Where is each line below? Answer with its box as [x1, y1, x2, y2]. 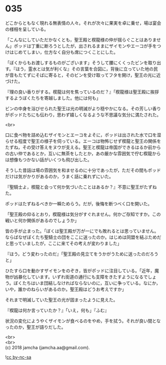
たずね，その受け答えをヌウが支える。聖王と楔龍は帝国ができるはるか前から [5, 144, 161, 150]
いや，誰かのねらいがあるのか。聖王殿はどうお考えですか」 [5, 286, 126, 292]
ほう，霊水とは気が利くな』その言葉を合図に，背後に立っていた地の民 [15, 65, 158, 72]
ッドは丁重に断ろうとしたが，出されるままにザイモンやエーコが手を [18, 43, 157, 49]
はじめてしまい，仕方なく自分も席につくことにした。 [9, 49, 118, 55]
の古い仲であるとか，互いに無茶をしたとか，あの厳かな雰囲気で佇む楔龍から [5, 150, 161, 156]
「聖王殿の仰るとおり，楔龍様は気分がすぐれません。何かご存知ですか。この [5, 211, 161, 217]
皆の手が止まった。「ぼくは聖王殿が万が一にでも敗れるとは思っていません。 [5, 228, 159, 234]
